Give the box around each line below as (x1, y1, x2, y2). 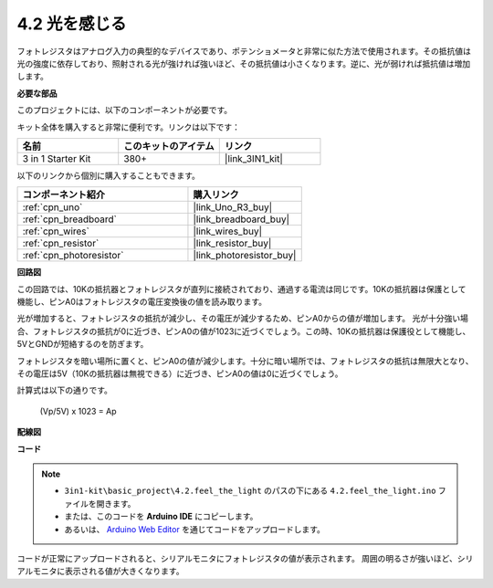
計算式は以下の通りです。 (16, 384, 113, 396)
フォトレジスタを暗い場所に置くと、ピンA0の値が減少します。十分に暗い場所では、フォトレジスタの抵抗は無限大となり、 (16, 355, 474, 366)
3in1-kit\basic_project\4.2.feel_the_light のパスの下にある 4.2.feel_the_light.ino (64, 485, 436, 497)
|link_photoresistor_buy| (193, 249, 297, 262)
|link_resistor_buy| (193, 237, 272, 250)
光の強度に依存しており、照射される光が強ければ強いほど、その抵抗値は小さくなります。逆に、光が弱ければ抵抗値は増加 (16, 58, 471, 68)
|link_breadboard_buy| (193, 213, 290, 226)
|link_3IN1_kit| (224, 152, 283, 164)
